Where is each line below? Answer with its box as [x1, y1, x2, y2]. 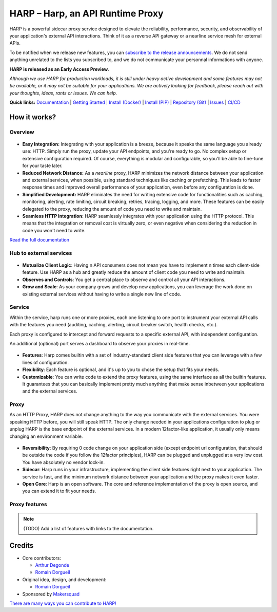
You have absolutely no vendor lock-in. [22, 459, 105, 465]
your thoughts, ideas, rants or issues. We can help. [9, 90, 117, 96]
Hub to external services [9, 249, 72, 256]
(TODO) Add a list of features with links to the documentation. [23, 525, 154, 531]
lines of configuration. [22, 359, 69, 365]
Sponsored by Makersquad [22, 591, 80, 597]
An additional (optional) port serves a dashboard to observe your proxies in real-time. [9, 340, 190, 346]
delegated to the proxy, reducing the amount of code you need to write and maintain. [22, 206, 202, 212]
